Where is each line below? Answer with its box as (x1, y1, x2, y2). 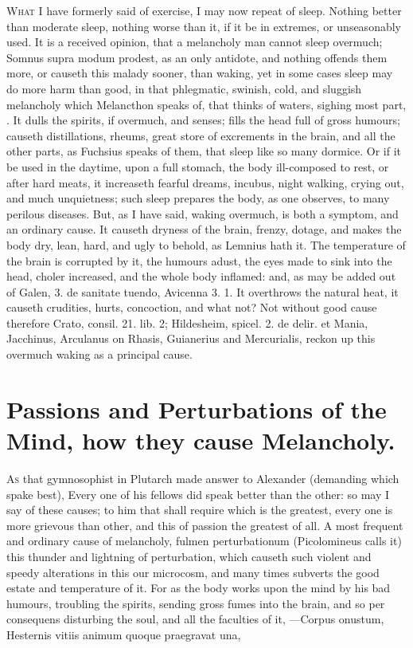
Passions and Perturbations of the (6, 392, 387, 425)
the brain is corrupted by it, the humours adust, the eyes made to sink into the (6, 252, 392, 269)
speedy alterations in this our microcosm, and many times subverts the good (6, 564, 380, 580)
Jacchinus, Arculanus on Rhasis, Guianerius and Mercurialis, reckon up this (6, 330, 376, 347)
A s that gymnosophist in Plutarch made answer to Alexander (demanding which (6, 469, 399, 486)
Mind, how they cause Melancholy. (6, 424, 395, 457)
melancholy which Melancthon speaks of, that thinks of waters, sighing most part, (6, 96, 407, 112)
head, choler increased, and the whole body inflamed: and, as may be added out (6, 268, 396, 285)
